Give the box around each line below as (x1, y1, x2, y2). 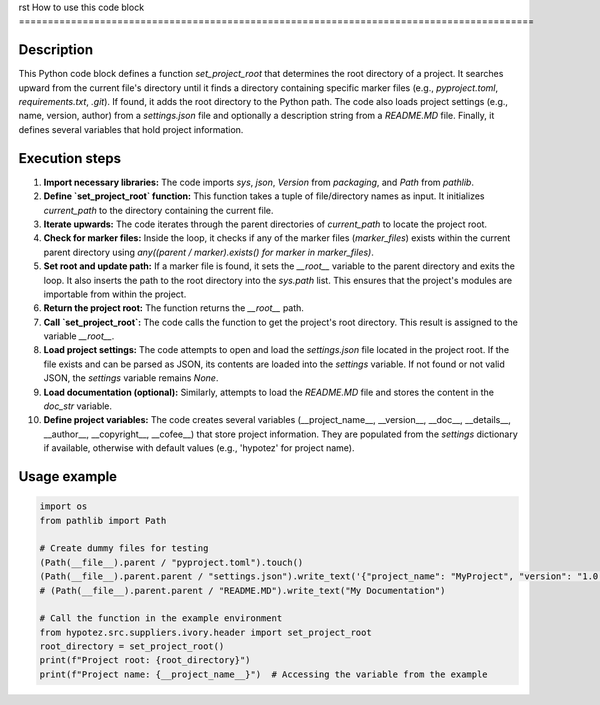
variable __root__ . (43, 330, 115, 342)
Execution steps (18, 150, 122, 167)
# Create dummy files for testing (39, 543, 209, 554)
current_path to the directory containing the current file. (43, 204, 274, 216)
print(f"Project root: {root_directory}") (39, 655, 251, 666)
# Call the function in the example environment (39, 613, 283, 624)
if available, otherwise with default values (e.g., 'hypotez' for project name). (43, 442, 355, 454)
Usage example (18, 468, 118, 485)
